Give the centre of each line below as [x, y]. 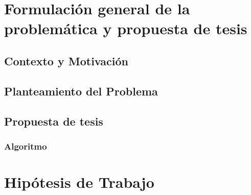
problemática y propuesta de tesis [126, 28]
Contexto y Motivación [66, 60]
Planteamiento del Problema [81, 91]
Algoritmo [26, 146]
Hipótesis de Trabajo [79, 181]
